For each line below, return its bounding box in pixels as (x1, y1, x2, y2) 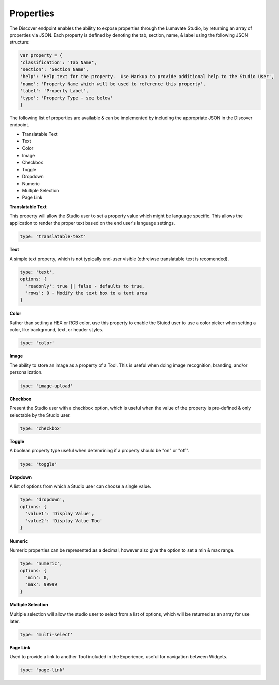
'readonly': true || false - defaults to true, (25, 283, 145, 289)
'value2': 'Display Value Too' (25, 518, 103, 523)
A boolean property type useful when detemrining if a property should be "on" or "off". (9, 448, 190, 454)
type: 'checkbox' (20, 425, 63, 431)
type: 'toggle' (20, 461, 57, 467)
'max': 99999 (25, 582, 57, 587)
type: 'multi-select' (20, 632, 73, 637)
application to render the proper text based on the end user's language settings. (9, 220, 175, 226)
